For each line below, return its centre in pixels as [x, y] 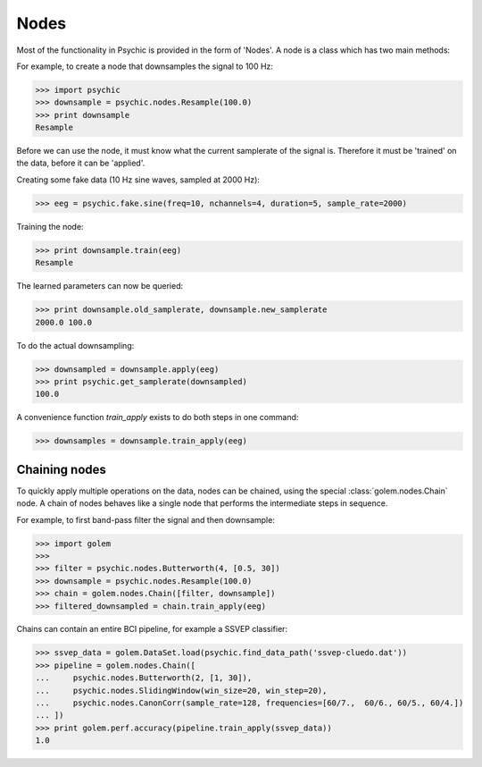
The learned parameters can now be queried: [100, 286]
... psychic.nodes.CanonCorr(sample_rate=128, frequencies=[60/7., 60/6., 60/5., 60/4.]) [249, 703]
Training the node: [50, 226]
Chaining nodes [62, 469]
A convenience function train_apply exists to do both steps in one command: [158, 417]
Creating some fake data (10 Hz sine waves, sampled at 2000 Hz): [138, 180]
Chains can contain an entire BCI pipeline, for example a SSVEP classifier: [152, 629]
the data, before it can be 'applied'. [81, 163]
